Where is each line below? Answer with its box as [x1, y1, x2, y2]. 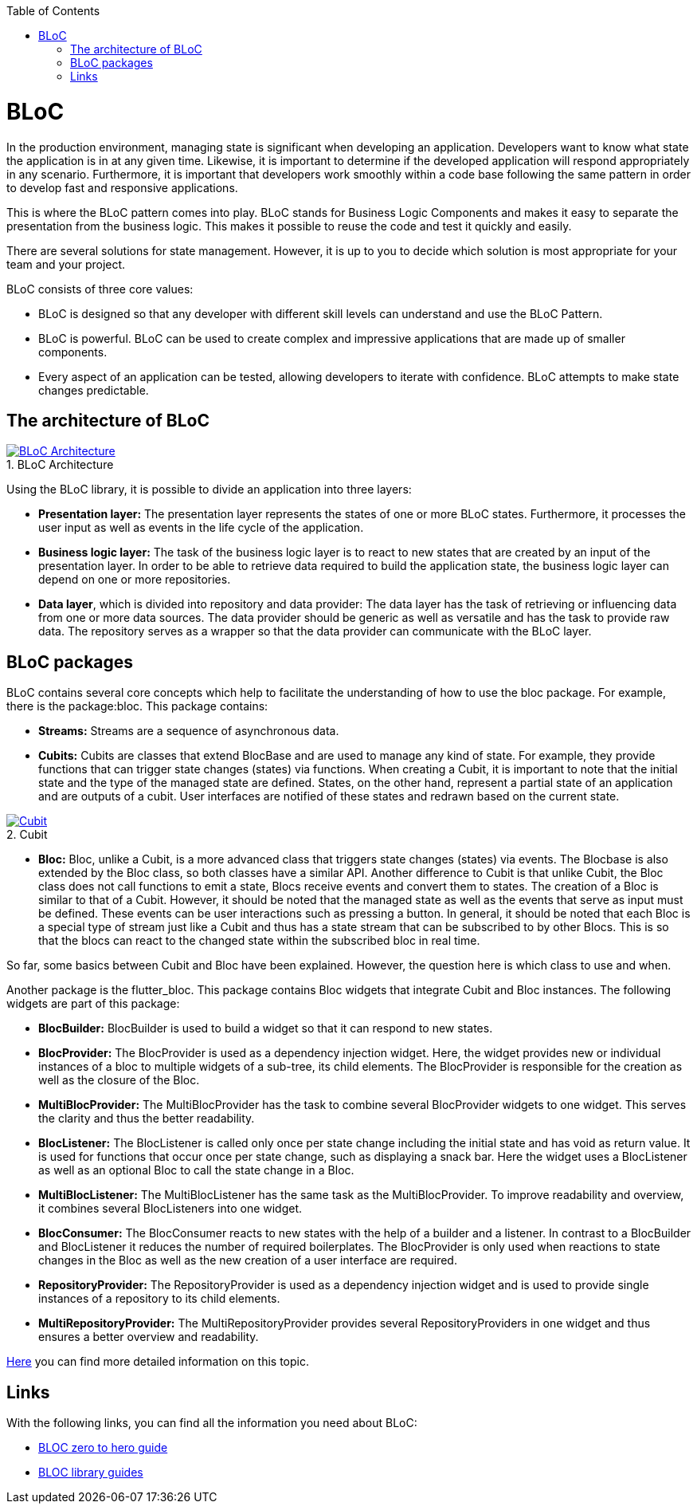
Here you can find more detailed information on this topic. [6, 1355, 310, 1369]
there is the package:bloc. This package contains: [6, 699, 268, 714]
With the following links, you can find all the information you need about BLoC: [6, 1416, 417, 1430]
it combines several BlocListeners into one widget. [38, 1201, 303, 1216]
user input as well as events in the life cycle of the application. [38, 521, 364, 535]
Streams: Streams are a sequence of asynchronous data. [38, 724, 339, 738]
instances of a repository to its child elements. [38, 1292, 280, 1306]
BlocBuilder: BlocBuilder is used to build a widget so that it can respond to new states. [38, 1021, 493, 1036]
